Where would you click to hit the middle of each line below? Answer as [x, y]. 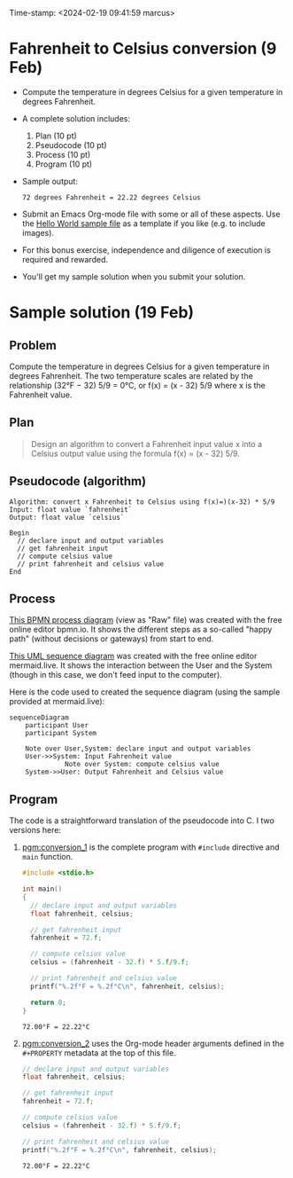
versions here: [35, 830]
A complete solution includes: [76, 118]
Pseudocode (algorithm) [78, 481]
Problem [33, 345]
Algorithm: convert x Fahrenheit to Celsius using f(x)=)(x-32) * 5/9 [142, 502]
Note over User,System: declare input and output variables [138, 749]
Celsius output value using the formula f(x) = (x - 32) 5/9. [135, 453]
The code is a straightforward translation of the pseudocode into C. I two [142, 821]
